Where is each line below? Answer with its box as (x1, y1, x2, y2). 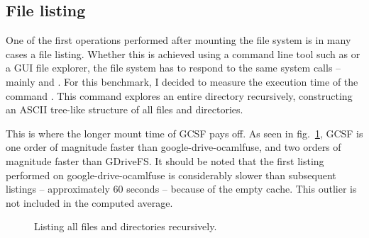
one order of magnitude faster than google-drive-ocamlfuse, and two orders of (6, 140, 341, 154)
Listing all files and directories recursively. (34, 219, 217, 234)
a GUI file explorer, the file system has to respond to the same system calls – (6, 60, 341, 75)
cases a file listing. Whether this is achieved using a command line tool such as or (6, 46, 360, 61)
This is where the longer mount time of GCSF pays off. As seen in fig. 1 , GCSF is (6, 125, 363, 140)
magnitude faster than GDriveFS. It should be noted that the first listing (6, 153, 324, 168)
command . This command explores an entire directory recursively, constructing (6, 88, 353, 103)
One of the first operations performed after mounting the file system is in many (6, 33, 351, 47)
